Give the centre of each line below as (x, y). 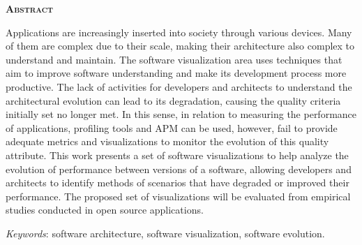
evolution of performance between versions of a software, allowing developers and (179, 169)
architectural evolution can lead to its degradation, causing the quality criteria (173, 100)
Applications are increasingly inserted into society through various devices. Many (179, 32)
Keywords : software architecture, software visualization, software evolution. (165, 233)
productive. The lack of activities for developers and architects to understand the (179, 86)
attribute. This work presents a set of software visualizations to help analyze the (177, 155)
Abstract (30, 8)
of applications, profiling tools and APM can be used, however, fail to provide (172, 127)
